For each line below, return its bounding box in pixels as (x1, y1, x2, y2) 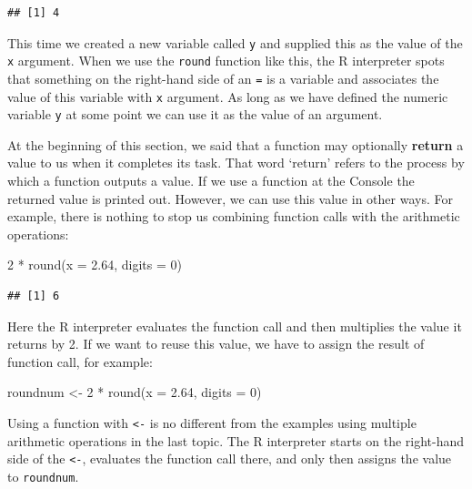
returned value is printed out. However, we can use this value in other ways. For (7, 188, 453, 208)
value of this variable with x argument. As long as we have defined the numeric (7, 87, 448, 106)
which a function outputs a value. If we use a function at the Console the (7, 171, 415, 190)
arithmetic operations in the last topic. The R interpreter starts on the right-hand (7, 431, 465, 450)
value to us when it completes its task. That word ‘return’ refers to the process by (7, 153, 465, 172)
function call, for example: (7, 351, 153, 371)
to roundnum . (7, 466, 79, 485)
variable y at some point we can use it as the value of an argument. (7, 105, 383, 124)
